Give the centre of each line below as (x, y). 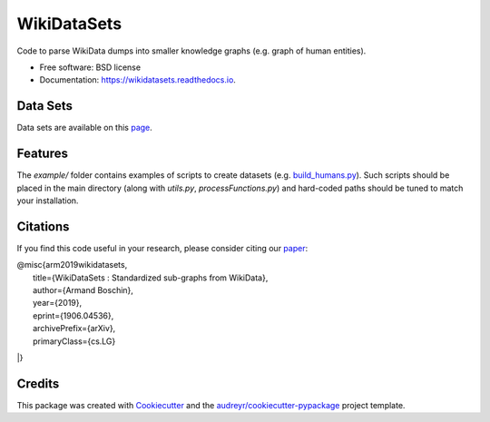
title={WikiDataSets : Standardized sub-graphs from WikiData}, (151, 278)
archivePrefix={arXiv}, (74, 329)
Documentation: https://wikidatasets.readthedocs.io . (137, 80)
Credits (38, 383)
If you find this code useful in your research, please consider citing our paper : (162, 248)
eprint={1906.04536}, (73, 315)
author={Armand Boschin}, (83, 290)
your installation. (48, 201)
